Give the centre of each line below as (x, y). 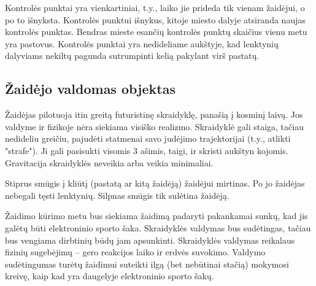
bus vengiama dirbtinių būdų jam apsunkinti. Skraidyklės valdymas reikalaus (150, 240)
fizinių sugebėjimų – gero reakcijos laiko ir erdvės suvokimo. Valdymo (135, 252)
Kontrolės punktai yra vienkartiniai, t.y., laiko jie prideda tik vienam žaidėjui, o (155, 7)
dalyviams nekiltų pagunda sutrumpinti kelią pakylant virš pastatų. (132, 56)
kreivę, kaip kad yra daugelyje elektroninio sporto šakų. (110, 276)
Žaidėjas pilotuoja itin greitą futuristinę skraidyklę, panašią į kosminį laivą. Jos (154, 114)
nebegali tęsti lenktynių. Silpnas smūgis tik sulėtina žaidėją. (117, 195)
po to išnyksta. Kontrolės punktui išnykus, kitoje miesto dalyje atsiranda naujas (155, 19)
